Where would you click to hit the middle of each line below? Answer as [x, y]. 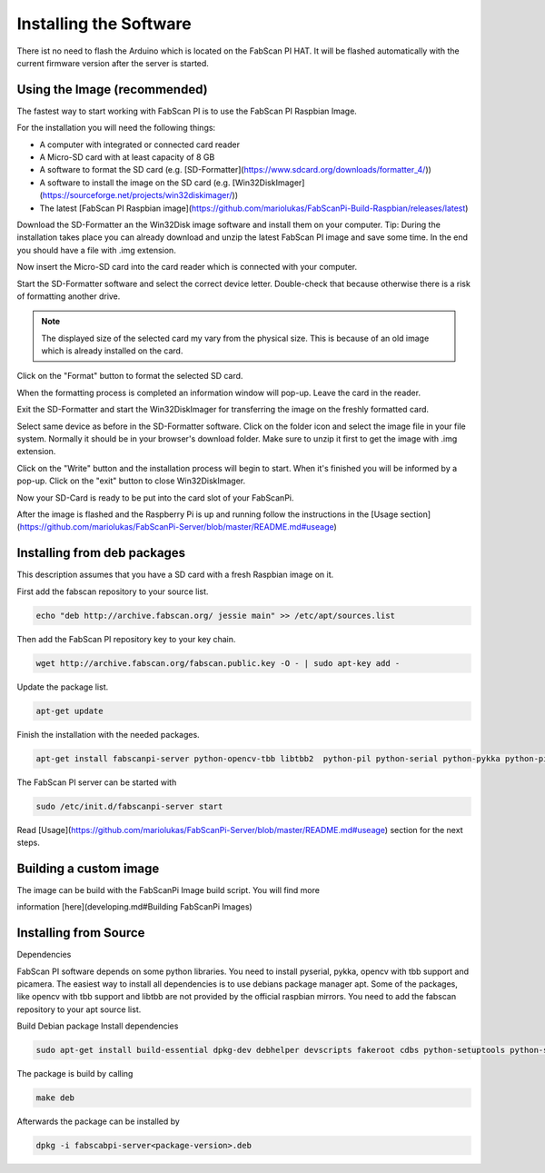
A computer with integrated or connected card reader [140, 144]
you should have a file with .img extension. [96, 250]
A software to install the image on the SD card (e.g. [135, 183]
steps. [28, 842]
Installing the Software [104, 24]
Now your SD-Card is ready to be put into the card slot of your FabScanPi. [155, 497]
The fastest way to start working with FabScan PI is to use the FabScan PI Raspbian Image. [187, 111]
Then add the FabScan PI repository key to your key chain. [126, 639]
